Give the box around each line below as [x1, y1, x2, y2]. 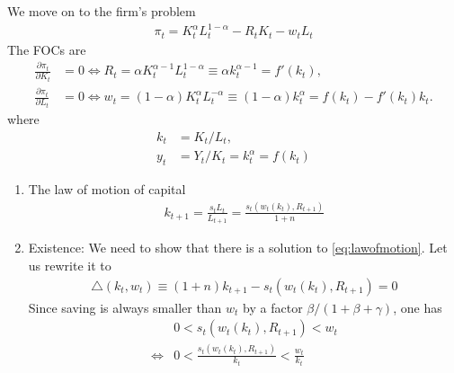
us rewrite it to [28, 256, 111, 274]
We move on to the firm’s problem [7, 2, 196, 20]
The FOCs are [7, 40, 86, 58]
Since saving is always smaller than [28, 298, 222, 316]
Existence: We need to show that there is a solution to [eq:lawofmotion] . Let [28, 238, 448, 257]
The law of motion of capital [28, 180, 186, 198]
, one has [393, 298, 442, 316]
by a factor [243, 298, 303, 316]
